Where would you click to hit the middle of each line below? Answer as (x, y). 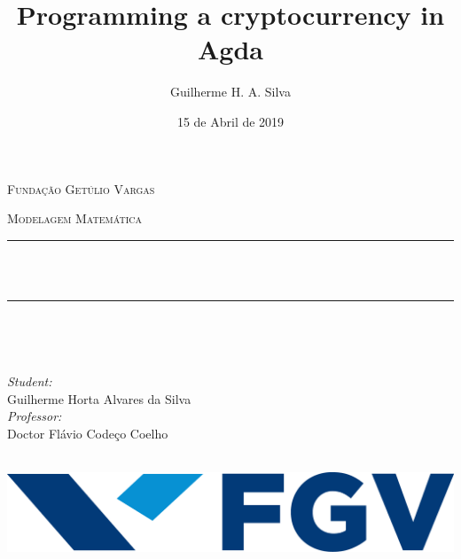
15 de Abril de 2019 (230, 121)
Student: (30, 381)
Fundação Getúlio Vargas (81, 188)
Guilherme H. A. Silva (230, 92)
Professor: (35, 416)
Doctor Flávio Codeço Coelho (88, 433)
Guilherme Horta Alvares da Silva (99, 398)
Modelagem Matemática (74, 218)
